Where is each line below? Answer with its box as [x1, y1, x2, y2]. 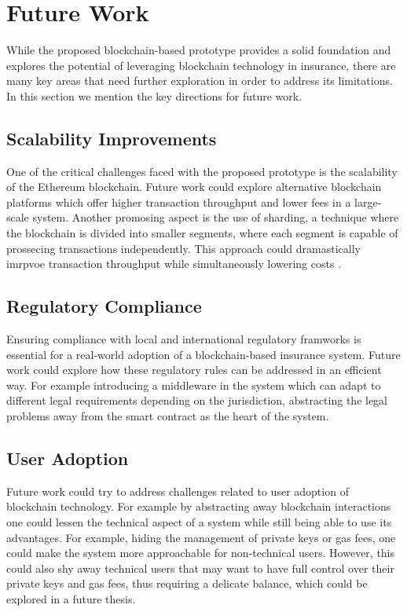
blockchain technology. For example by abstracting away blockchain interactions [6, 498, 391, 515]
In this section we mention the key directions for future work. [6, 87, 302, 104]
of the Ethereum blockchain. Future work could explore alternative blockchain [6, 178, 382, 195]
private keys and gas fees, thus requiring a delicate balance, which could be [6, 575, 368, 592]
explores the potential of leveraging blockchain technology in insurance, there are [6, 57, 396, 73]
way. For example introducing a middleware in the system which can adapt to [6, 376, 381, 393]
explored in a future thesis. [6, 590, 136, 607]
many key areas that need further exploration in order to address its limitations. [6, 72, 393, 89]
